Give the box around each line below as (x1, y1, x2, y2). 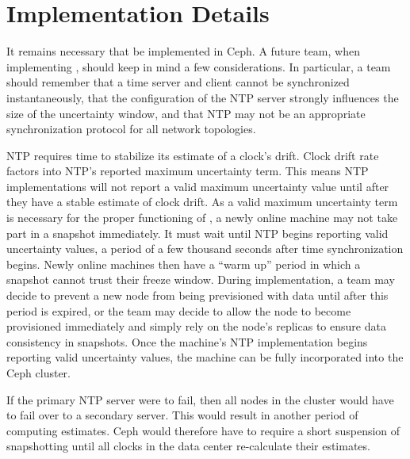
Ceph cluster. (6, 365, 71, 381)
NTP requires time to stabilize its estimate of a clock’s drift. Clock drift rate (6, 147, 379, 163)
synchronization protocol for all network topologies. (6, 120, 256, 137)
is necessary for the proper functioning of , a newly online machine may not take (6, 209, 398, 226)
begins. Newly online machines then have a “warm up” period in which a (6, 255, 361, 272)
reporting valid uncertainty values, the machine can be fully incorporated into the (6, 349, 404, 365)
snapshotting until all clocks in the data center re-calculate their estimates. (6, 438, 370, 454)
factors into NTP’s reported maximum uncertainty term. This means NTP (6, 163, 369, 179)
